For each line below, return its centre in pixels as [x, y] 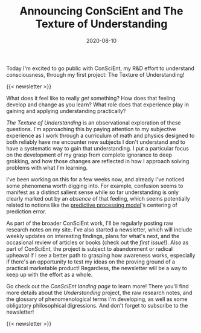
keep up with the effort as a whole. [49, 274]
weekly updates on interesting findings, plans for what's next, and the [93, 236]
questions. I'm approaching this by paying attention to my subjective [91, 129]
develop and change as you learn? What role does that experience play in [97, 105]
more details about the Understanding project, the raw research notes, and [99, 293]
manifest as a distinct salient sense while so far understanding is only [93, 192]
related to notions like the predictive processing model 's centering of [92, 205]
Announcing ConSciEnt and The [101, 11]
